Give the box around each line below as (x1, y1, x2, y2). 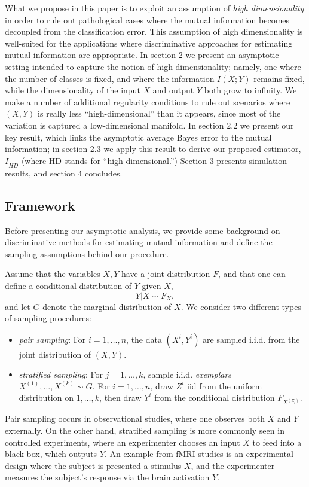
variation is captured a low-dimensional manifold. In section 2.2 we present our (5, 118, 294, 131)
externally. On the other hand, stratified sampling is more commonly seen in (5, 424, 284, 437)
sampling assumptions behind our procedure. (5, 247, 169, 260)
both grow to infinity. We (204, 84, 297, 96)
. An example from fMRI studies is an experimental (104, 448, 293, 460)
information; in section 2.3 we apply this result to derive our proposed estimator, (5, 142, 301, 155)
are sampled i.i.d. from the (203, 333, 300, 345)
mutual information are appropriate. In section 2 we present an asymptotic (5, 48, 279, 61)
